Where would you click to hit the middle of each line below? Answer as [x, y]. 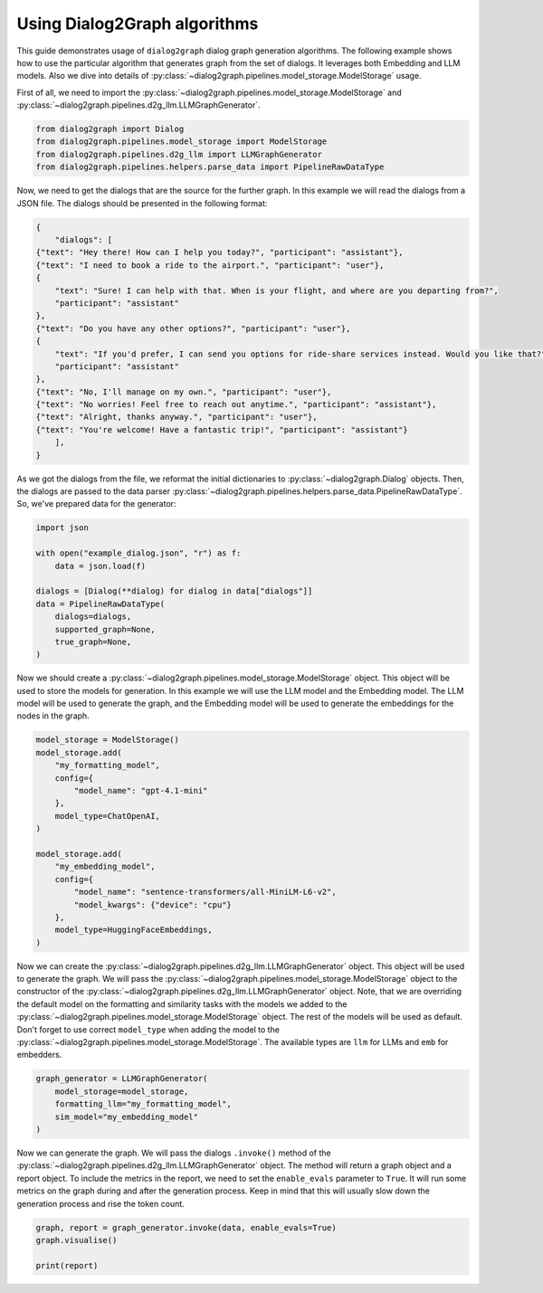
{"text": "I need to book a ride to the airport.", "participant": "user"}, [210, 265]
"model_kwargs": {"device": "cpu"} [153, 904]
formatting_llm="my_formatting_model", [143, 1104]
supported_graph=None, [105, 629]
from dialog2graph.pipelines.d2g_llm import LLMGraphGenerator [179, 154]
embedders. [39, 1055]
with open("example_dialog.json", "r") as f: [138, 553]
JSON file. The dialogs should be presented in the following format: [142, 203]
